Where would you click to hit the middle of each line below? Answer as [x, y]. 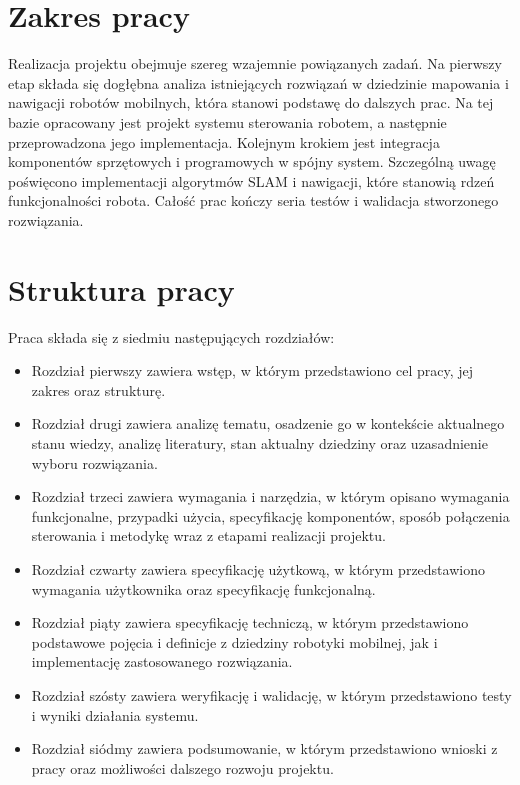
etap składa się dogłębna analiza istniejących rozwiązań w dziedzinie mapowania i [258, 82]
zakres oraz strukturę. [98, 389]
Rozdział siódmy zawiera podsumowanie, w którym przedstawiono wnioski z [264, 748]
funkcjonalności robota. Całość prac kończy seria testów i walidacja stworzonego [253, 200]
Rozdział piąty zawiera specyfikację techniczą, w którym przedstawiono [250, 622]
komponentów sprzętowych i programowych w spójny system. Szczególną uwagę [252, 161]
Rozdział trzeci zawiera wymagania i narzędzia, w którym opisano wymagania [270, 496]
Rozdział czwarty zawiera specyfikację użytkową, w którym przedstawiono [258, 568]
